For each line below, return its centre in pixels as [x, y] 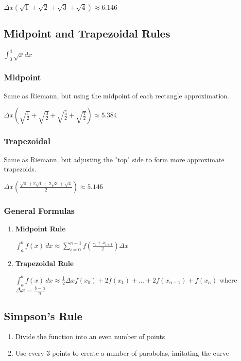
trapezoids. [20, 169]
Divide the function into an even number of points [90, 336]
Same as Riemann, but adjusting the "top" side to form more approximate [114, 159]
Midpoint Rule [40, 228]
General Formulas [39, 210]
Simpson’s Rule [43, 316]
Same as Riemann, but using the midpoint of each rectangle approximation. [117, 95]
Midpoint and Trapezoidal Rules [87, 33]
